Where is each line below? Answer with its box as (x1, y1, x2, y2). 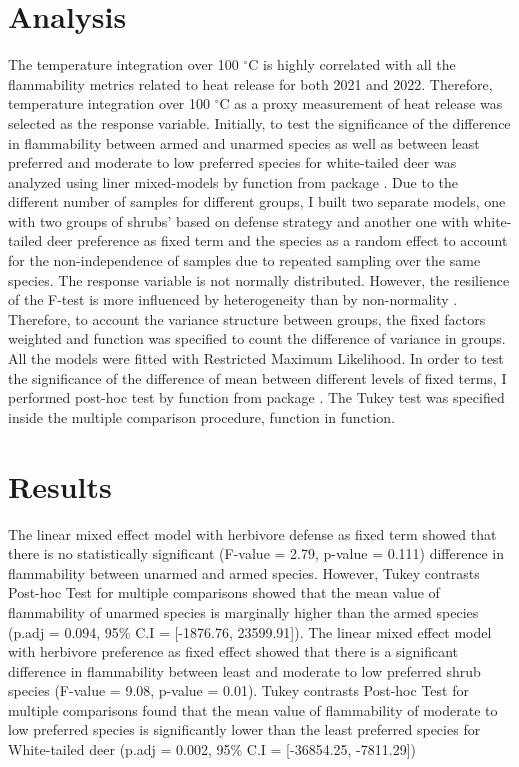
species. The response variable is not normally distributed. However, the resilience (8, 269, 510, 290)
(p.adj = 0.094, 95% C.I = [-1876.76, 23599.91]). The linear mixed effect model (8, 621, 492, 642)
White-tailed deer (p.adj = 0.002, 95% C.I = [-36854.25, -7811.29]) (8, 739, 416, 760)
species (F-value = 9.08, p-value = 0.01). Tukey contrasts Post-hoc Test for (8, 680, 469, 701)
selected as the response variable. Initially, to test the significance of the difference (8, 112, 511, 133)
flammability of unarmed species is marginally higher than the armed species (8, 601, 479, 622)
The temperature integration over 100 (8, 54, 239, 75)
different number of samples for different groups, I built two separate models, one (8, 191, 506, 212)
